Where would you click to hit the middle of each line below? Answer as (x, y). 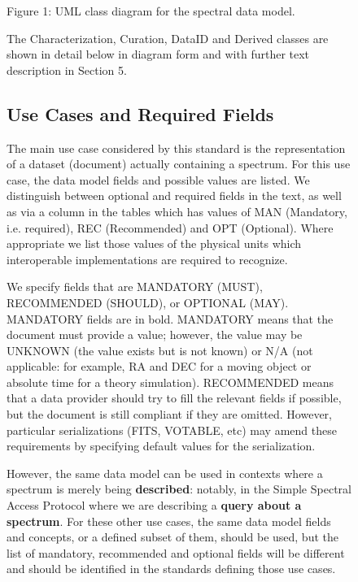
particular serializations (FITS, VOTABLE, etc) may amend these (172, 430)
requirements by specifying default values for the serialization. (161, 446)
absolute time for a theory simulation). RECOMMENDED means (170, 382)
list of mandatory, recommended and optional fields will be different (176, 552)
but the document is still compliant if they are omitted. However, (169, 414)
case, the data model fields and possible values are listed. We (158, 179)
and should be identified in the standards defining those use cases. (171, 569)
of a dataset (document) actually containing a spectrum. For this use (179, 164)
